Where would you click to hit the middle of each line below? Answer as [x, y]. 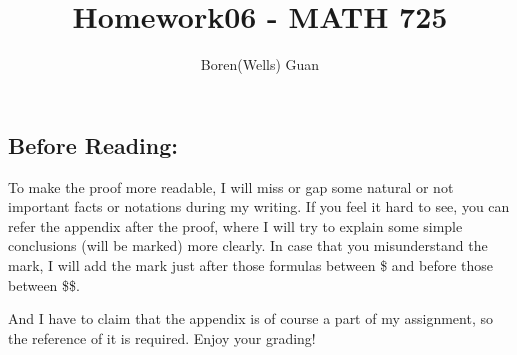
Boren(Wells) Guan [260, 64]
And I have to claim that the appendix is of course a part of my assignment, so [250, 318]
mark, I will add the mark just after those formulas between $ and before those [251, 264]
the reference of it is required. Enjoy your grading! [162, 337]
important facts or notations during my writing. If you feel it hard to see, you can [259, 206]
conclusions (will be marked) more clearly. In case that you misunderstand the [248, 245]
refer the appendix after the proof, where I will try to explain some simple [235, 225]
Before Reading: [93, 144]
